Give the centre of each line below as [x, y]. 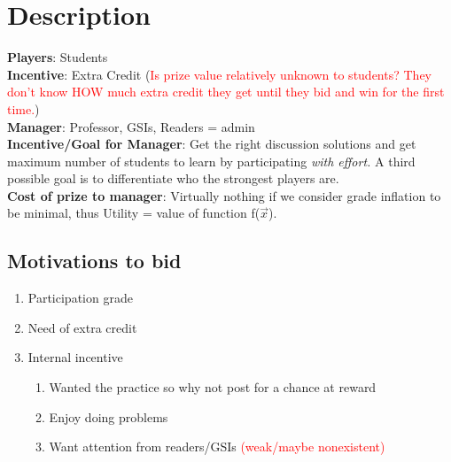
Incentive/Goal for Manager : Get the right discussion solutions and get [212, 144]
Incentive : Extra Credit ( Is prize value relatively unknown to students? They [219, 74]
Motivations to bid [94, 261]
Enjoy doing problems [109, 416]
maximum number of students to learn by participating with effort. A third [211, 161]
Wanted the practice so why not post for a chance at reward [213, 387]
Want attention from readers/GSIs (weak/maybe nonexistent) [217, 447]
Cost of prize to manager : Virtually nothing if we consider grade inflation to [224, 195]
